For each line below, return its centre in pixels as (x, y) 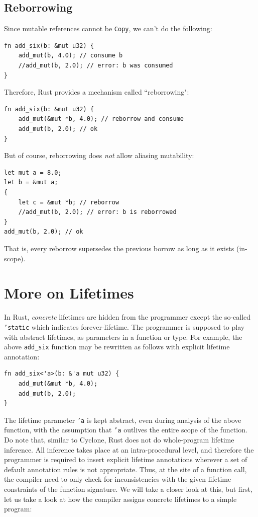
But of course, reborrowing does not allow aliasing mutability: (99, 155)
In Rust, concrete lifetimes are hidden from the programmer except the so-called (127, 317)
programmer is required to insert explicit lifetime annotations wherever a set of (126, 459)
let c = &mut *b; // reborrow (69, 202)
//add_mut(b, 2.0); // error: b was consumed (96, 66)
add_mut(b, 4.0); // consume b (71, 56)
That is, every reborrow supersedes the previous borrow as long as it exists (119, 248)
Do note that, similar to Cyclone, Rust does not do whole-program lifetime (119, 440)
